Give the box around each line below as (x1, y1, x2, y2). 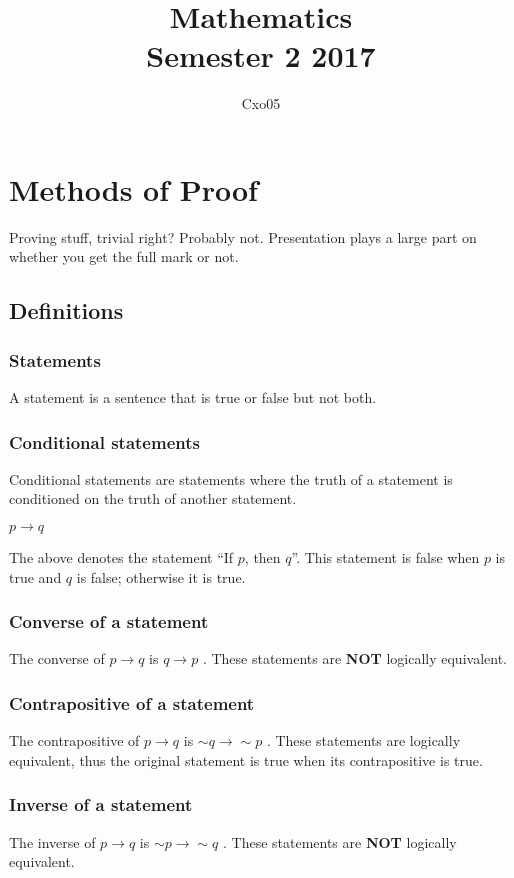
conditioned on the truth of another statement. (9, 488, 297, 509)
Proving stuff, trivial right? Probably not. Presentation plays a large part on (9, 226, 477, 247)
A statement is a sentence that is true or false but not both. (9, 387, 377, 408)
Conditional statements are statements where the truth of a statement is (9, 468, 453, 489)
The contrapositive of (9, 730, 140, 751)
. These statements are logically (266, 730, 461, 751)
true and (9, 566, 62, 587)
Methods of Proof (9, 168, 258, 209)
